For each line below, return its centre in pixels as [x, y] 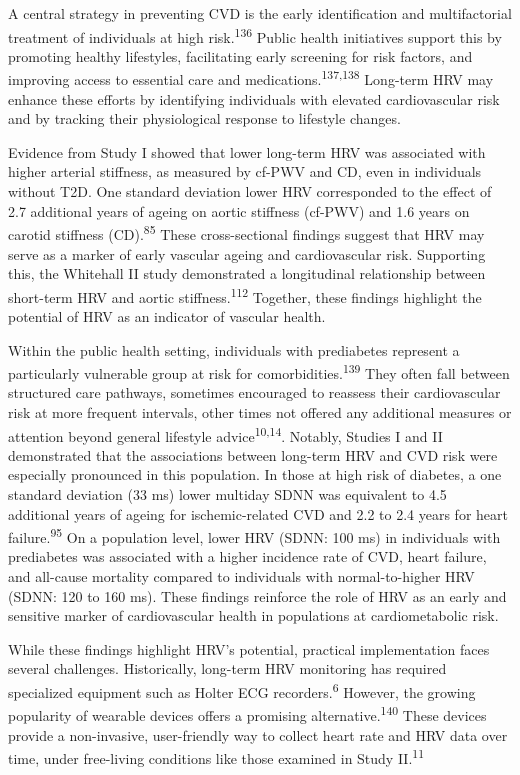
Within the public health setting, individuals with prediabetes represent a [234, 349]
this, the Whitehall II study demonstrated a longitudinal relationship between [247, 273]
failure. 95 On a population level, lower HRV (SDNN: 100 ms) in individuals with [254, 535]
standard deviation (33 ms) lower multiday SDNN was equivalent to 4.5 [227, 494]
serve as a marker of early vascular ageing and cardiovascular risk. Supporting [247, 253]
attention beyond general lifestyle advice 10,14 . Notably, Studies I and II [225, 434]
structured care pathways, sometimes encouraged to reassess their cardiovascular [254, 392]
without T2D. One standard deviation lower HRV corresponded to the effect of [250, 191]
